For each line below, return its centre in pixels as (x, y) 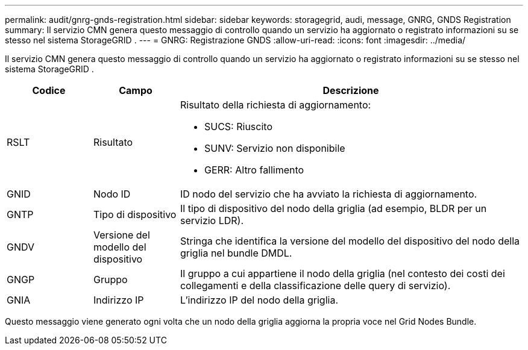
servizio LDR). (212, 220)
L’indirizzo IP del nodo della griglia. (259, 300)
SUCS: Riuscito (238, 127)
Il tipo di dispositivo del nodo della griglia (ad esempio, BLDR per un (333, 208)
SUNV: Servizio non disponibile (275, 148)
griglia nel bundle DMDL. (236, 253)
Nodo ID (112, 194)
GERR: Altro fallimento (254, 170)
